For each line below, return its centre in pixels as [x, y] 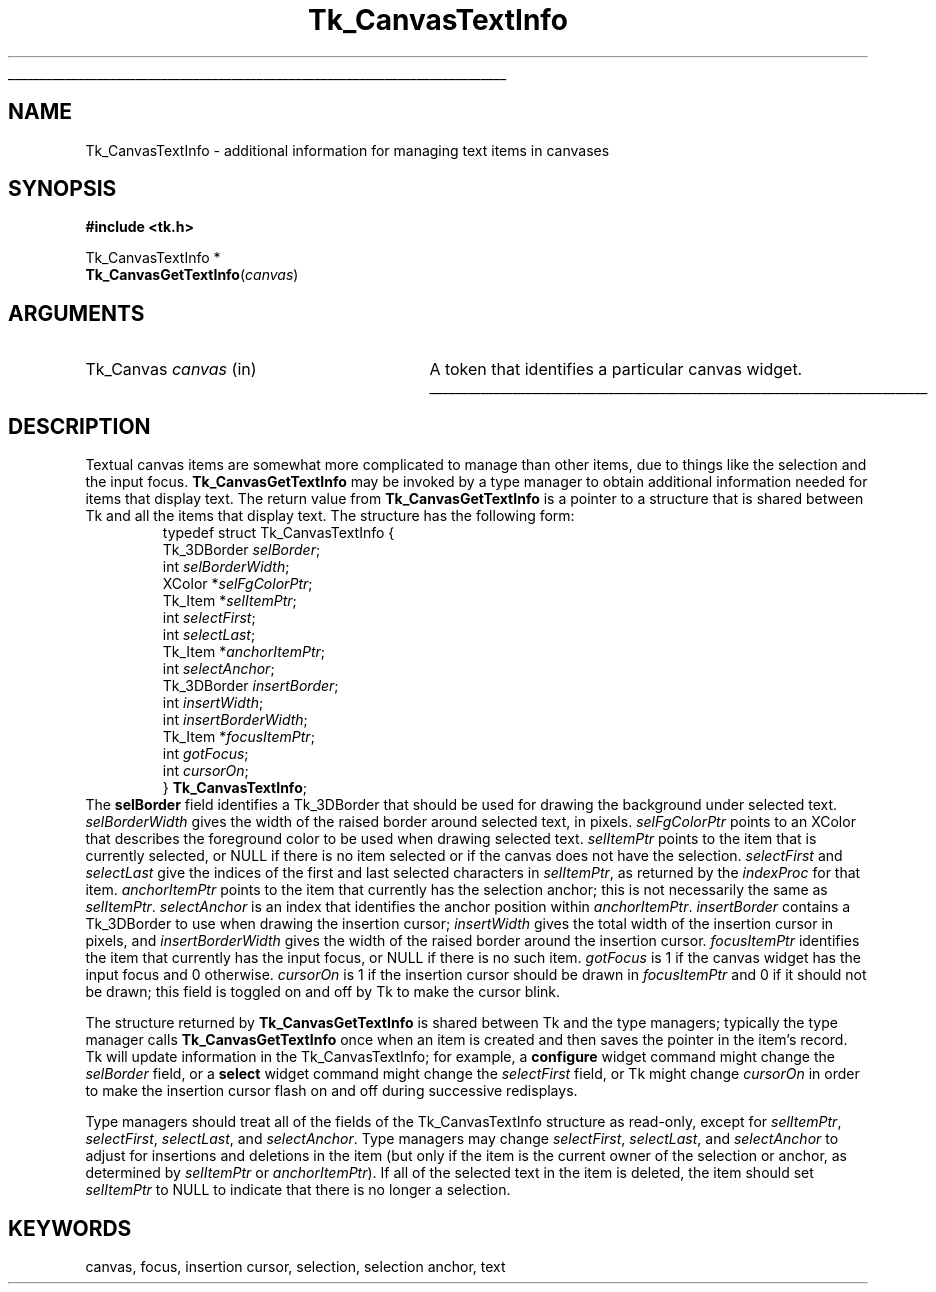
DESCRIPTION [79, 426]
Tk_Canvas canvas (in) [171, 369]
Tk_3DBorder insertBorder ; [250, 686]
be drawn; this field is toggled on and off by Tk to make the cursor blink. [323, 992]
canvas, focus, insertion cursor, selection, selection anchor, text [295, 1266]
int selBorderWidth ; [226, 567]
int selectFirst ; [209, 618]
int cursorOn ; [205, 771]
